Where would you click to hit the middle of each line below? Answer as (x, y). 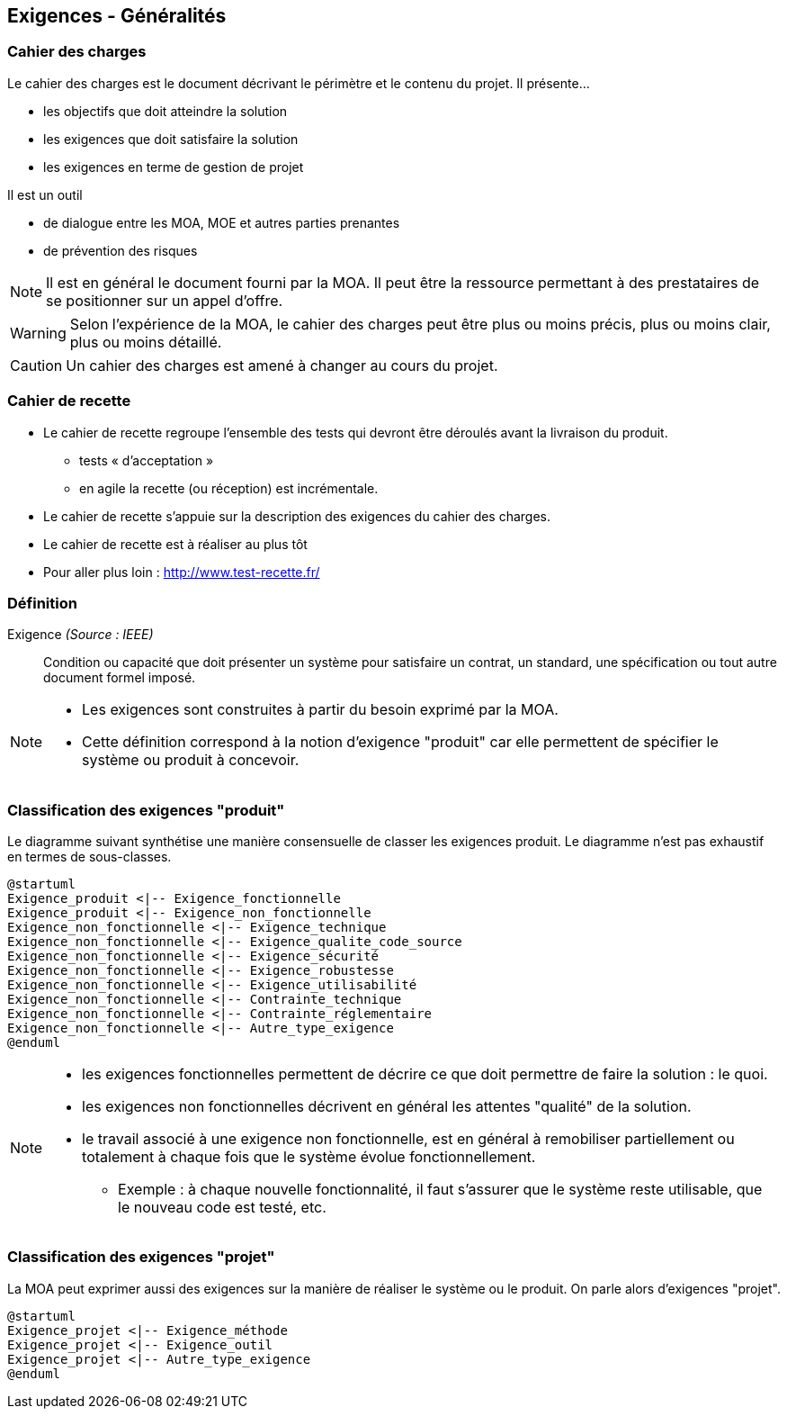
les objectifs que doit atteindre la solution (165, 111)
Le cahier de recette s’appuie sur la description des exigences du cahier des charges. (297, 516)
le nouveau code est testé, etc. (222, 1208)
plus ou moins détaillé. (146, 342)
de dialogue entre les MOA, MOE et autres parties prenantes (222, 222)
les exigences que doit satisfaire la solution (171, 139)
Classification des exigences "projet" (141, 1257)
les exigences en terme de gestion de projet (174, 167)
